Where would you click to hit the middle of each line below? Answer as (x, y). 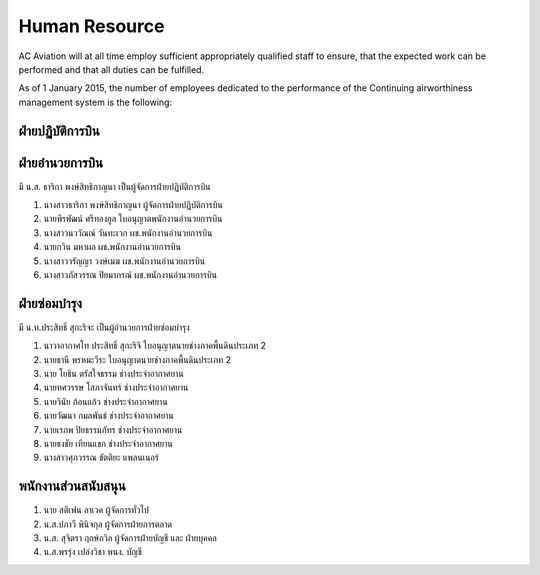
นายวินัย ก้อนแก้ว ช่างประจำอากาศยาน (106, 401)
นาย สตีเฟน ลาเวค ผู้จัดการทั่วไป (96, 510)
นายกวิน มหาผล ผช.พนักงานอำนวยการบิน (112, 247)
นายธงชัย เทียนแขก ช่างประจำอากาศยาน (108, 444)
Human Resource (91, 26)
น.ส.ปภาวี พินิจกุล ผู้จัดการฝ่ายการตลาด (108, 524)
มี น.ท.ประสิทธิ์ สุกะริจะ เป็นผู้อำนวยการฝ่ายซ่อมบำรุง (104, 327)
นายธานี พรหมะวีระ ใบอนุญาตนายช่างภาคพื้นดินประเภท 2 (137, 359)
